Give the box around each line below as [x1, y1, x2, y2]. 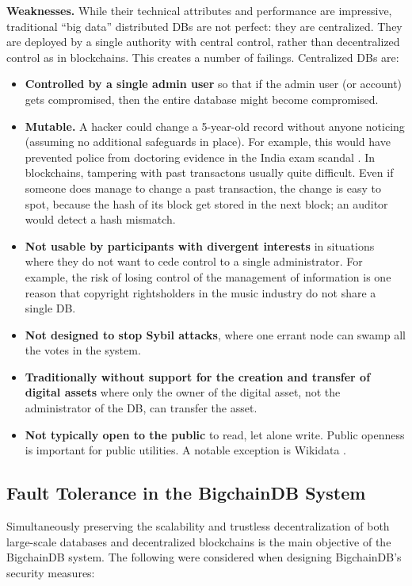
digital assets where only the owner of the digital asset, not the [25, 384, 341, 400]
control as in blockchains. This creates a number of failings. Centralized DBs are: [6, 48, 399, 65]
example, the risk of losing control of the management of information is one [25, 268, 391, 285]
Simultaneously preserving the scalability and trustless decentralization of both [6, 518, 390, 534]
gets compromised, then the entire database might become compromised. [25, 90, 379, 107]
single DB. [25, 300, 76, 316]
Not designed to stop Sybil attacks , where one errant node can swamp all [25, 326, 406, 343]
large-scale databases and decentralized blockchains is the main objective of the [6, 533, 391, 550]
